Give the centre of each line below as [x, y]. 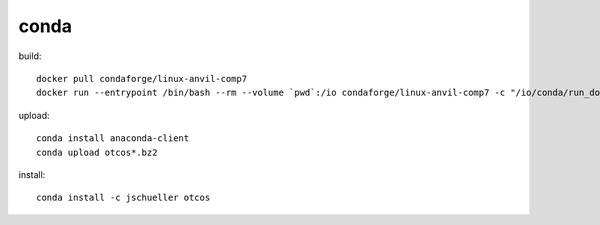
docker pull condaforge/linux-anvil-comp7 [142, 78]
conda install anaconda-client [113, 138]
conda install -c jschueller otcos [123, 198]
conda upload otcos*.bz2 [97, 152]
